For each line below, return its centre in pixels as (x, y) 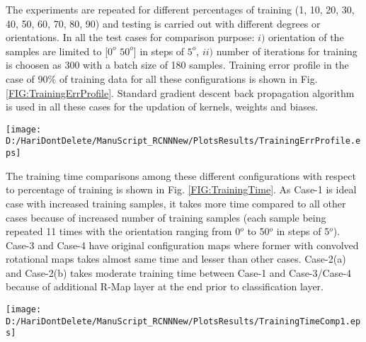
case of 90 (27, 78)
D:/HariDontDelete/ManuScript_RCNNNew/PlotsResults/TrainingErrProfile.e (183, 141)
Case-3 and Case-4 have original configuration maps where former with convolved (182, 245)
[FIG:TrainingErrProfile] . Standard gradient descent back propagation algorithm (180, 92)
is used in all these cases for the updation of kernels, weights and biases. (162, 107)
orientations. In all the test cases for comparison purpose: (130, 37)
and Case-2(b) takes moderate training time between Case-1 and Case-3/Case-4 (179, 272)
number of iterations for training (287, 51)
